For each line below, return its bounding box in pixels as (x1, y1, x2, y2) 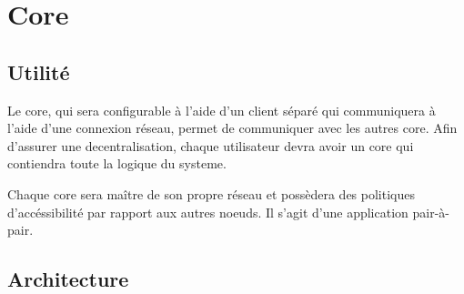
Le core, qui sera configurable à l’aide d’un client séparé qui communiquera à (7, 100, 436, 119)
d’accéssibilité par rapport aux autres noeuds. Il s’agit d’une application (7, 202, 409, 221)
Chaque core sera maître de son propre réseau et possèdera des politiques (7, 184, 415, 203)
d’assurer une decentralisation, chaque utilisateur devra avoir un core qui (7, 136, 414, 155)
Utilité (7, 57, 70, 86)
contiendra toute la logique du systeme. (7, 154, 227, 173)
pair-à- (412, 202, 449, 221)
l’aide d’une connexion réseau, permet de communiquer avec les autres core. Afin (7, 118, 458, 137)
